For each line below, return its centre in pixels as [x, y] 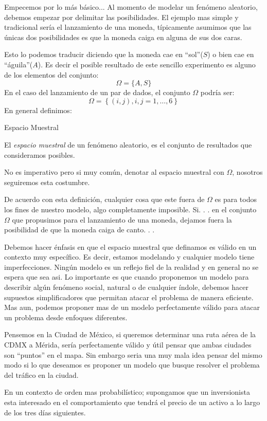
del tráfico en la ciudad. [41, 374]
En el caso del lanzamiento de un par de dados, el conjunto [97, 92]
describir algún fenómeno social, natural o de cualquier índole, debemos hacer [126, 287]
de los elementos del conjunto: [51, 74]
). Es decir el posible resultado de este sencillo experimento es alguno [147, 64]
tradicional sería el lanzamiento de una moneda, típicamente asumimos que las [128, 27]
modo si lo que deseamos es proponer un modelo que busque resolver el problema [132, 365]
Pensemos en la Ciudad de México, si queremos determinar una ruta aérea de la [130, 334]
